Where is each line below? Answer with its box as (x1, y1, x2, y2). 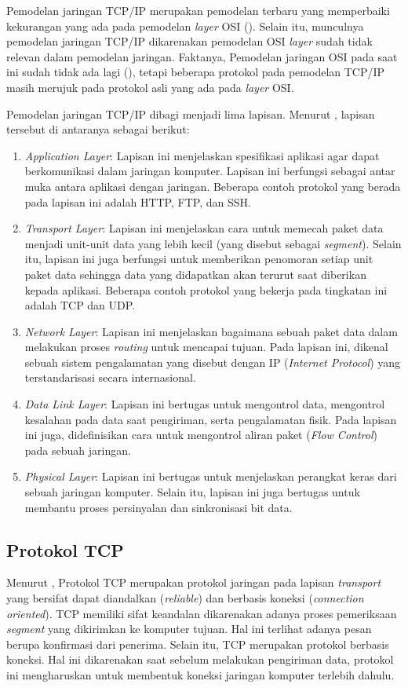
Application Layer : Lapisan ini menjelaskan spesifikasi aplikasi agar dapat (24, 147, 380, 163)
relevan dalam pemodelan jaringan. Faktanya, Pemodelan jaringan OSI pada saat (6, 48, 398, 64)
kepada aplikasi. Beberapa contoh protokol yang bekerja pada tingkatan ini (24, 281, 388, 298)
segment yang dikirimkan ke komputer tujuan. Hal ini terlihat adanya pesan (6, 620, 372, 637)
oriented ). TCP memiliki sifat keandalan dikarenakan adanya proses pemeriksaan (6, 605, 397, 621)
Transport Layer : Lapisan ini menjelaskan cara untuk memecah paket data (24, 220, 384, 236)
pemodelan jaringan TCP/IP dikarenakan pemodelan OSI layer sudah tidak (6, 33, 373, 49)
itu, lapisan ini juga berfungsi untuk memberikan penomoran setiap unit (24, 251, 373, 267)
